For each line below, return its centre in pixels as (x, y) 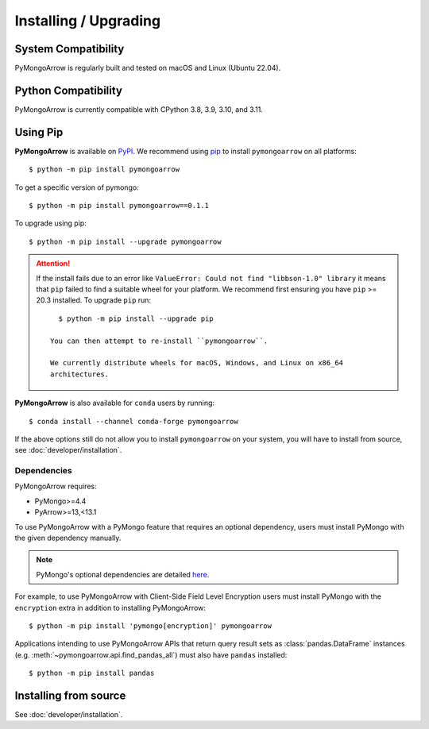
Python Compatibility (69, 90)
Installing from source (70, 695)
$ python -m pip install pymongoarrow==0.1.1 (119, 206)
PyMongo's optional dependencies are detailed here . (123, 574)
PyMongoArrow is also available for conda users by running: (114, 403)
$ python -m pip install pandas (92, 673)
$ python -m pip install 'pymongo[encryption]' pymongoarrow (150, 626)
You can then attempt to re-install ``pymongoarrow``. (159, 341)
